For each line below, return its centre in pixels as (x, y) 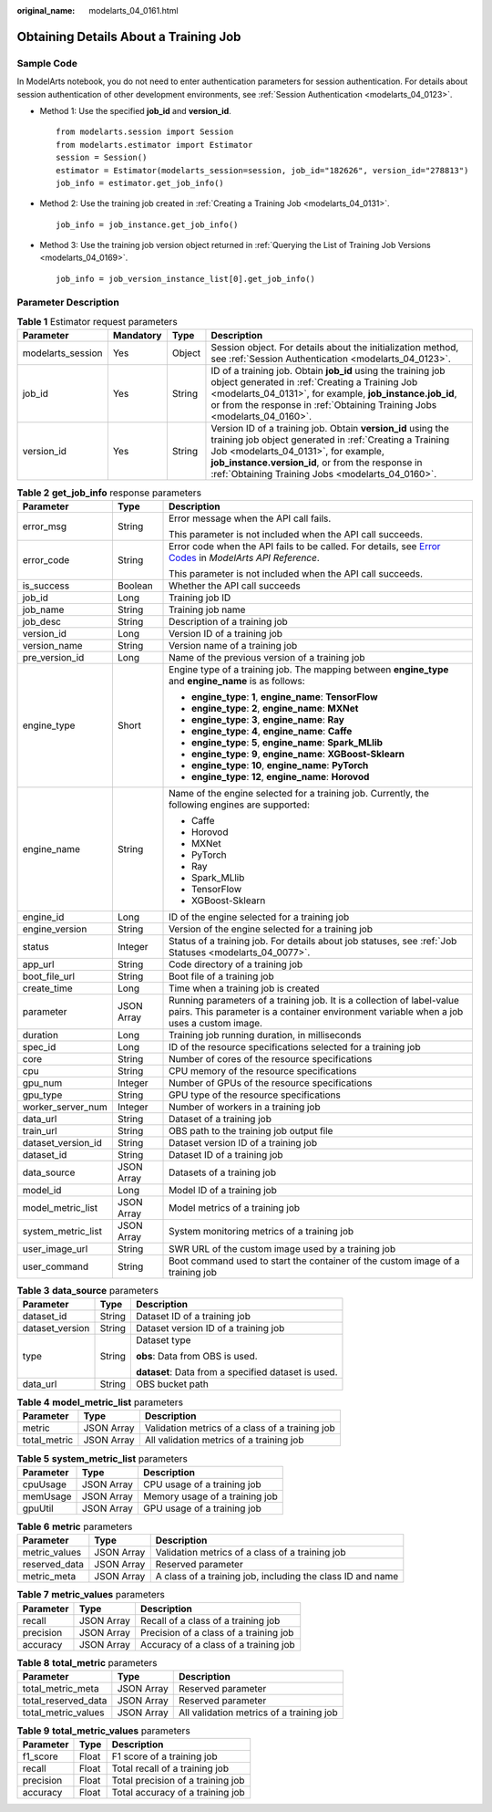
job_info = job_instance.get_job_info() (147, 224)
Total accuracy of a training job (178, 1793)
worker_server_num (65, 1107)
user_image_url (55, 1248)
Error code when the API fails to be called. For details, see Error (305, 546)
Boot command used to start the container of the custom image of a (314, 1261)
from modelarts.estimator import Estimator (154, 145)
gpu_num (42, 1083)
